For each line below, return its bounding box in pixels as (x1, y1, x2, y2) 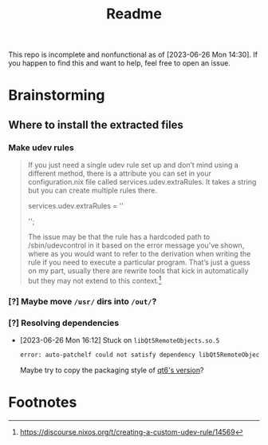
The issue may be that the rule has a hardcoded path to (27, 232, 211, 242)
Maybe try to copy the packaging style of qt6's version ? (19, 365, 204, 375)
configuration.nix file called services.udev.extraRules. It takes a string (27, 177, 257, 187)
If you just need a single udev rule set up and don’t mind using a (27, 161, 239, 170)
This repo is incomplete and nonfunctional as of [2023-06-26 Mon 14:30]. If (8, 50, 258, 60)
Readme (106, 5, 162, 23)
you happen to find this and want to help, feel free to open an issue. (8, 58, 231, 68)
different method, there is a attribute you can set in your (27, 169, 212, 178)
